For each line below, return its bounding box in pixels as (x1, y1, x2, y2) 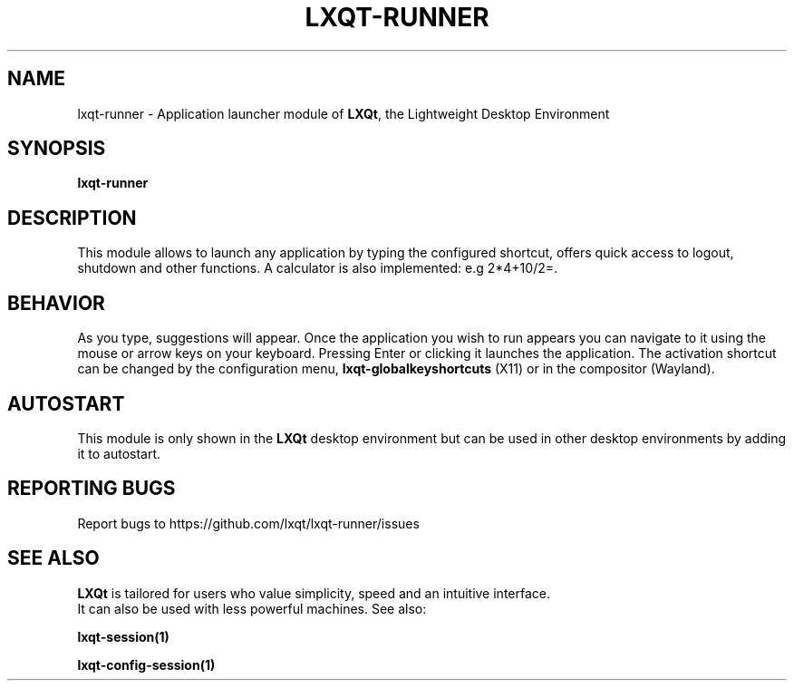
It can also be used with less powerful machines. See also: (77, 600, 427, 616)
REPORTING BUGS (7, 477, 176, 500)
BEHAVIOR (7, 291, 105, 315)
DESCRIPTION (7, 206, 137, 229)
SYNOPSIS (7, 137, 106, 160)
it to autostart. (77, 445, 161, 461)
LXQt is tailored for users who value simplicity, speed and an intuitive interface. (77, 585, 550, 601)
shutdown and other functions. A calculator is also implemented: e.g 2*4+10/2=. (77, 260, 558, 276)
